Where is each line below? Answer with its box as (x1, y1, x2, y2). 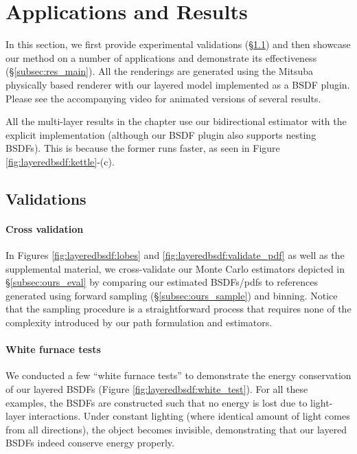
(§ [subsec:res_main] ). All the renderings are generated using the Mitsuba (5, 64, 314, 78)
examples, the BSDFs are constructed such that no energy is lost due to (5, 395, 308, 409)
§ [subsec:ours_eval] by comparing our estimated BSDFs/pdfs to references (5, 275, 318, 289)
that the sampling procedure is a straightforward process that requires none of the (5, 302, 352, 316)
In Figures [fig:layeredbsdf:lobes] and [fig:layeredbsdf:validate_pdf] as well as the (5, 248, 345, 262)
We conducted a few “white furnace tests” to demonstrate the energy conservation (5, 368, 352, 383)
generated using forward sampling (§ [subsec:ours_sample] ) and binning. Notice (5, 288, 338, 302)
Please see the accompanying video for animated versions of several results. (5, 91, 321, 105)
